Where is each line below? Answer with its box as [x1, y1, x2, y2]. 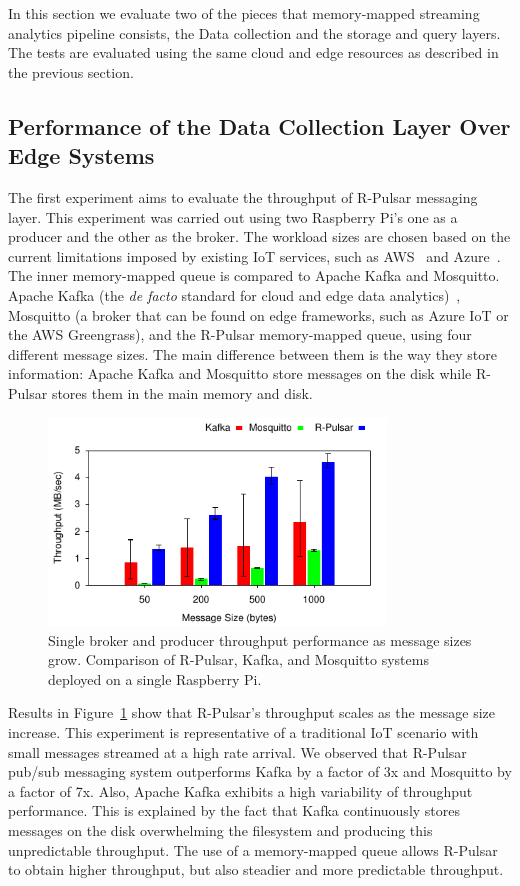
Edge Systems [8, 140, 155, 171]
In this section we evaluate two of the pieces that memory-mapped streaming [8, 3, 480, 23]
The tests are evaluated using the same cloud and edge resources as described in [8, 42, 499, 63]
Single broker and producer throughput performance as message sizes [48, 629, 472, 650]
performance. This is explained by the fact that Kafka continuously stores [8, 800, 461, 821]
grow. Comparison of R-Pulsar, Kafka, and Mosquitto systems [48, 649, 429, 670]
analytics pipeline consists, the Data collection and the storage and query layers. [8, 22, 501, 43]
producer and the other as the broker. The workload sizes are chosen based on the [8, 226, 511, 247]
